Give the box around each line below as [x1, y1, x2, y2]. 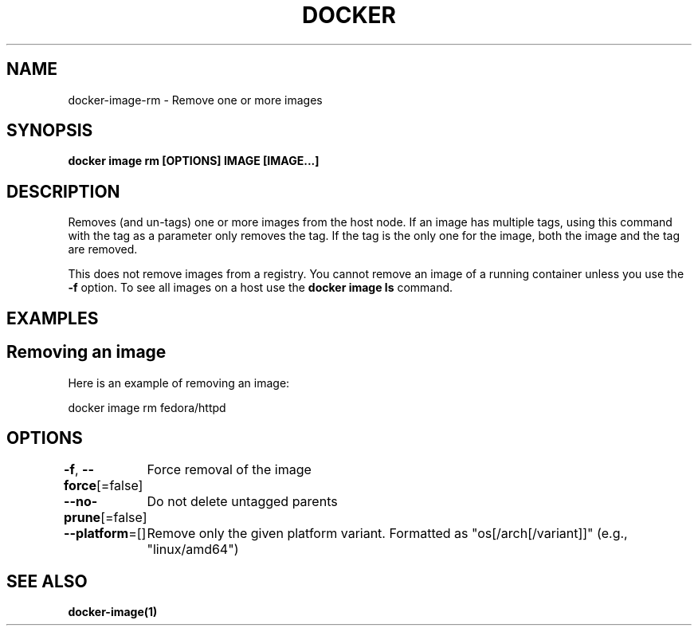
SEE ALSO [6, 571, 88, 591]
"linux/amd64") [147, 541, 239, 558]
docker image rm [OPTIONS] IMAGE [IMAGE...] [68, 154, 320, 168]
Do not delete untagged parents [147, 493, 338, 510]
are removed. [68, 242, 138, 257]
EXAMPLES [6, 308, 99, 328]
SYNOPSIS [6, 120, 93, 141]
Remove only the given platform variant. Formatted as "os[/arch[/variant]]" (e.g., [147, 525, 628, 542]
